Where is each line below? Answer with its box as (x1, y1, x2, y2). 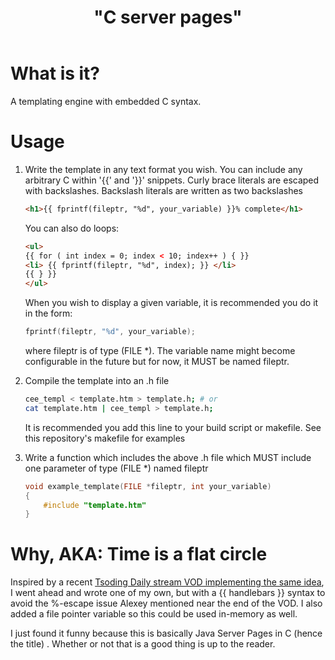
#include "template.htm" (43, 500, 147, 510)
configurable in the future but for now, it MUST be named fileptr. (24, 356, 290, 367)
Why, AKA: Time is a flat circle (10, 543, 268, 566)
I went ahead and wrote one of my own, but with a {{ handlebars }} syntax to (10, 587, 326, 599)
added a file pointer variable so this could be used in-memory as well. (10, 608, 298, 620)
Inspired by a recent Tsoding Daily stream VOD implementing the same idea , (10, 576, 325, 588)
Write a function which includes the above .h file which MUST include (24, 451, 312, 463)
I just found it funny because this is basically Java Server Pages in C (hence (10, 627, 323, 640)
